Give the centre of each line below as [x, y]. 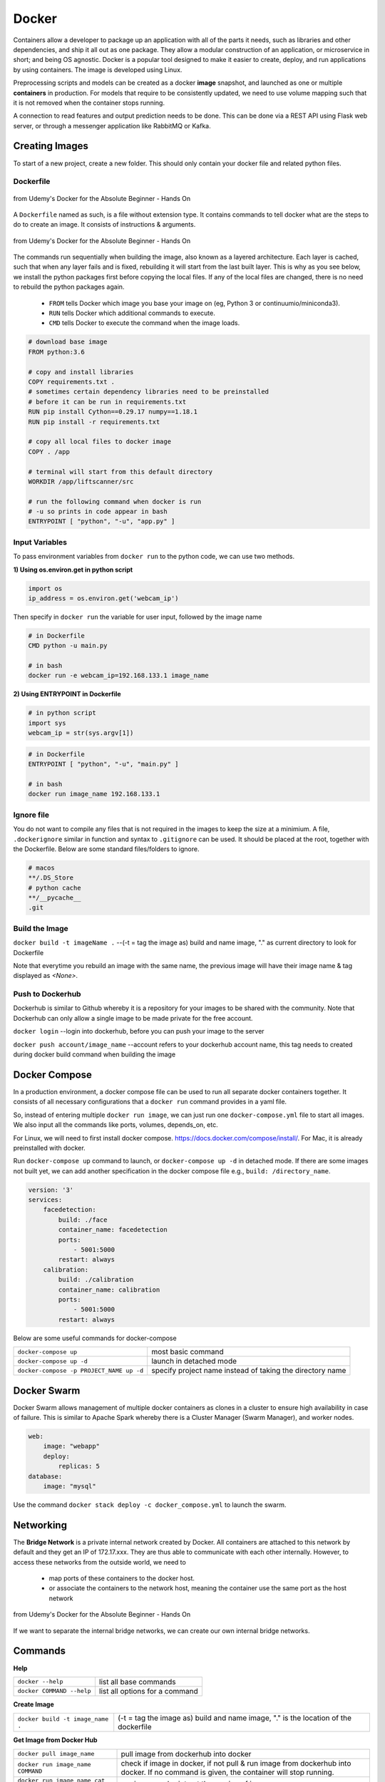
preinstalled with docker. [49, 1148]
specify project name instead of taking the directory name [248, 1371]
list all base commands [137, 1681]
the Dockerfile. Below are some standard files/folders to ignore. [106, 849]
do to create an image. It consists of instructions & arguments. [104, 225]
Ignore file [31, 815]
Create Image [34, 1704]
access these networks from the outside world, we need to [100, 1562]
